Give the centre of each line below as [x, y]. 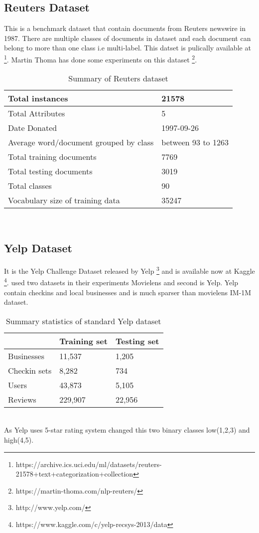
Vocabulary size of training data [64, 200]
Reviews [22, 399]
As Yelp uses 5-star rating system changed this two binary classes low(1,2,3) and [127, 430]
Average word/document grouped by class [81, 142]
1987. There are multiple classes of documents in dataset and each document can [128, 38]
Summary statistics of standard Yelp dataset [83, 321]
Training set [83, 341]
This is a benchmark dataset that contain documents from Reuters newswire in [125, 28]
